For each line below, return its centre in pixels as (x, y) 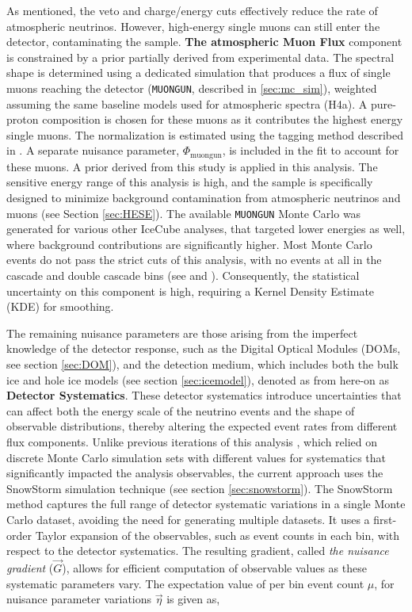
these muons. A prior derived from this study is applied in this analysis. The (192, 166)
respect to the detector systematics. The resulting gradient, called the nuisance (198, 551)
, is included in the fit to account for (311, 150)
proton (23, 119)
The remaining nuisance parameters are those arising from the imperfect (182, 333)
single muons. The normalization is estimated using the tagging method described (205, 134)
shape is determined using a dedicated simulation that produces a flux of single (198, 73)
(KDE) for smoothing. (60, 306)
